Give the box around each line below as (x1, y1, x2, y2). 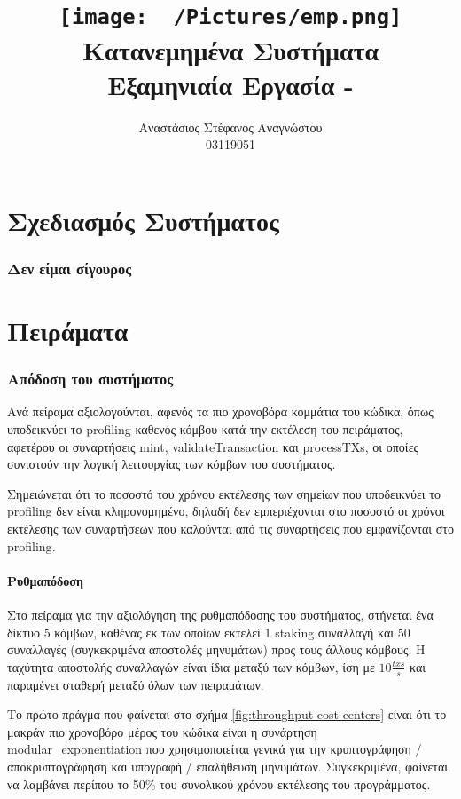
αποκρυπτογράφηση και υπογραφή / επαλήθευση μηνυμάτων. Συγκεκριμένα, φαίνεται (7, 756, 449, 775)
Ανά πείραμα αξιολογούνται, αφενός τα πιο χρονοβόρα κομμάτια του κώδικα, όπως (7, 402, 434, 421)
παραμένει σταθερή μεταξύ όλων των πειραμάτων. (7, 675, 264, 693)
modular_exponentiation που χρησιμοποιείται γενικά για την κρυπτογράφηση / (7, 740, 422, 758)
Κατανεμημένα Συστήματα (82, 31, 379, 67)
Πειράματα (7, 312, 129, 349)
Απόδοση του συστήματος (7, 368, 174, 390)
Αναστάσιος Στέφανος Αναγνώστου (138, 117, 323, 136)
